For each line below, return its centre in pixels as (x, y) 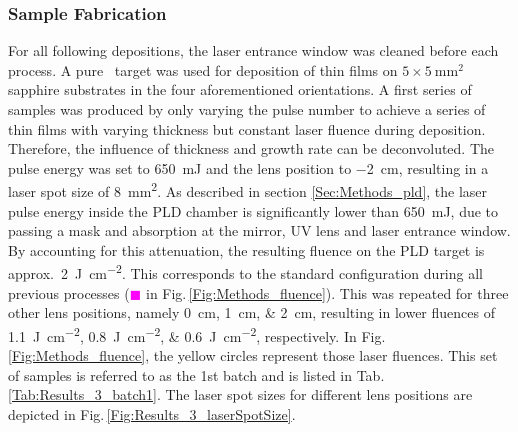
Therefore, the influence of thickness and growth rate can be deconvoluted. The (251, 148)
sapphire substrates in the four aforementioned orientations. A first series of (240, 89)
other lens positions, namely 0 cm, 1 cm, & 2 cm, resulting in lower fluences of (251, 312)
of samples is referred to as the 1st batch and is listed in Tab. (196, 374)
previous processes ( (69, 292)
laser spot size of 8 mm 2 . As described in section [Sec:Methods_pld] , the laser (248, 190)
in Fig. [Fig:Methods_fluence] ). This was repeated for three (327, 292)
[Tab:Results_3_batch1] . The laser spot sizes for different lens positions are (240, 394)
